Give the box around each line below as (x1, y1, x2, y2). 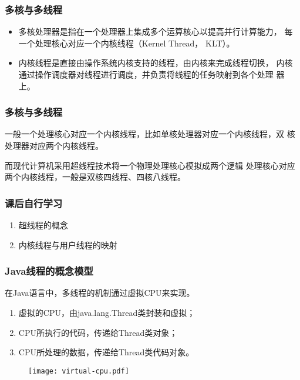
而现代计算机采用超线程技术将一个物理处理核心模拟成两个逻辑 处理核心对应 (5, 159, 295, 171)
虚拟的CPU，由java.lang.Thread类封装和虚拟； (18, 306, 195, 318)
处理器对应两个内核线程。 (5, 139, 103, 151)
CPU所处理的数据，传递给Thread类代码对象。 (18, 346, 194, 358)
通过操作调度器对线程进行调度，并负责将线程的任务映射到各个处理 (18, 68, 274, 80)
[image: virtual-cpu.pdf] (28, 366, 129, 375)
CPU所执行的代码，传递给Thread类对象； (18, 326, 178, 338)
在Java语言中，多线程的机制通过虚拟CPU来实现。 (5, 286, 195, 299)
